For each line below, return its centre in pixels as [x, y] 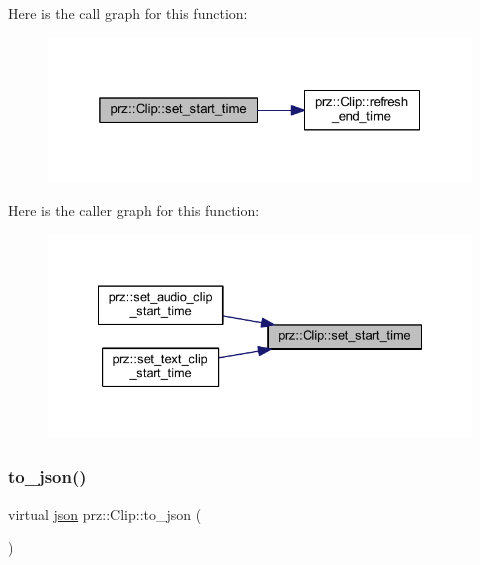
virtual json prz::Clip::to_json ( [105, 513]
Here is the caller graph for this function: [134, 210]
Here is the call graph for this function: [128, 13]
